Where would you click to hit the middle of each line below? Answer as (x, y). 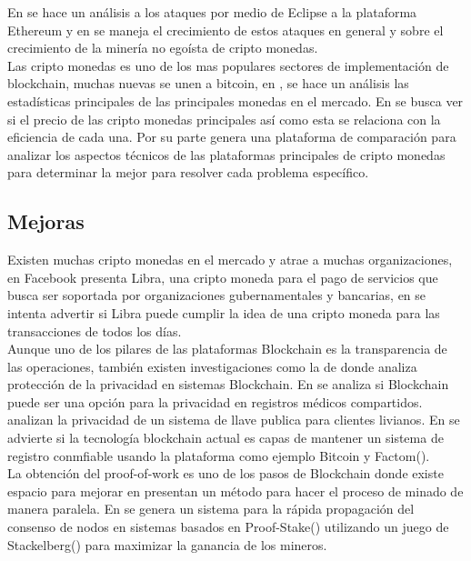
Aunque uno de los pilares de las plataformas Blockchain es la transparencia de (227, 349)
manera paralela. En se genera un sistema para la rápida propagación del (211, 509)
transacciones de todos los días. (95, 331)
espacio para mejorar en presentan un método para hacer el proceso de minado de (235, 491)
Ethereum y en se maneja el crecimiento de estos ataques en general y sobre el (225, 30)
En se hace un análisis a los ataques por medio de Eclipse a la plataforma (212, 12)
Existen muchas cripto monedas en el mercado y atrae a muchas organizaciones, (230, 260)
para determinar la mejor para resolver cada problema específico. (188, 172)
